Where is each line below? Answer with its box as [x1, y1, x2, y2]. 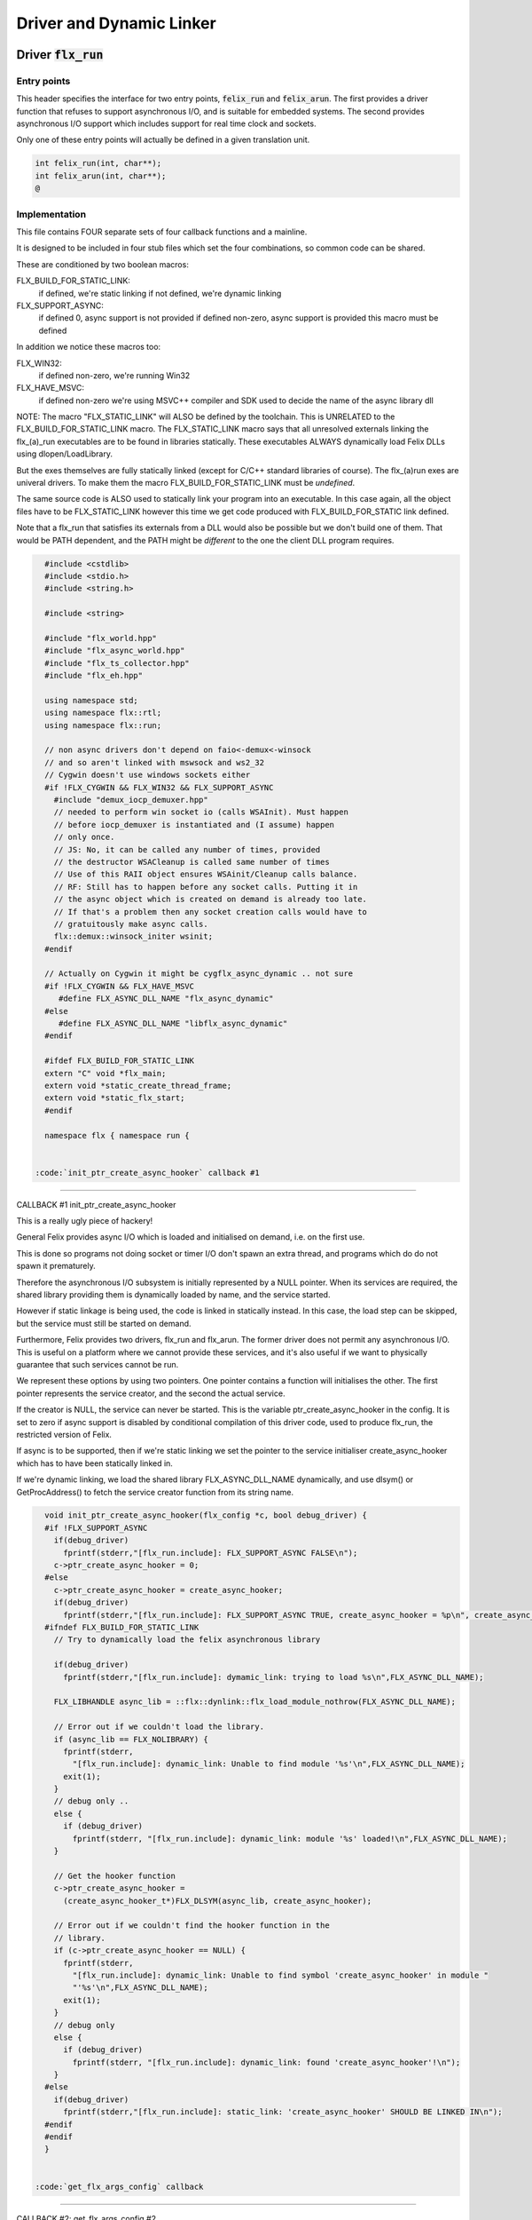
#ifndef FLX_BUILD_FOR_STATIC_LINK [44, 1622, 199, 1632]
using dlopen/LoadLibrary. [16, 448, 113, 459]
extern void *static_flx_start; [44, 1093, 185, 1103]
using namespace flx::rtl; [44, 708, 162, 718]
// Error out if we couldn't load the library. [53, 1722, 265, 1732]
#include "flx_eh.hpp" [44, 670, 144, 681]
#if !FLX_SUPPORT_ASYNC [44, 1523, 148, 1533]
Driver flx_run [16, 47, 104, 62]
